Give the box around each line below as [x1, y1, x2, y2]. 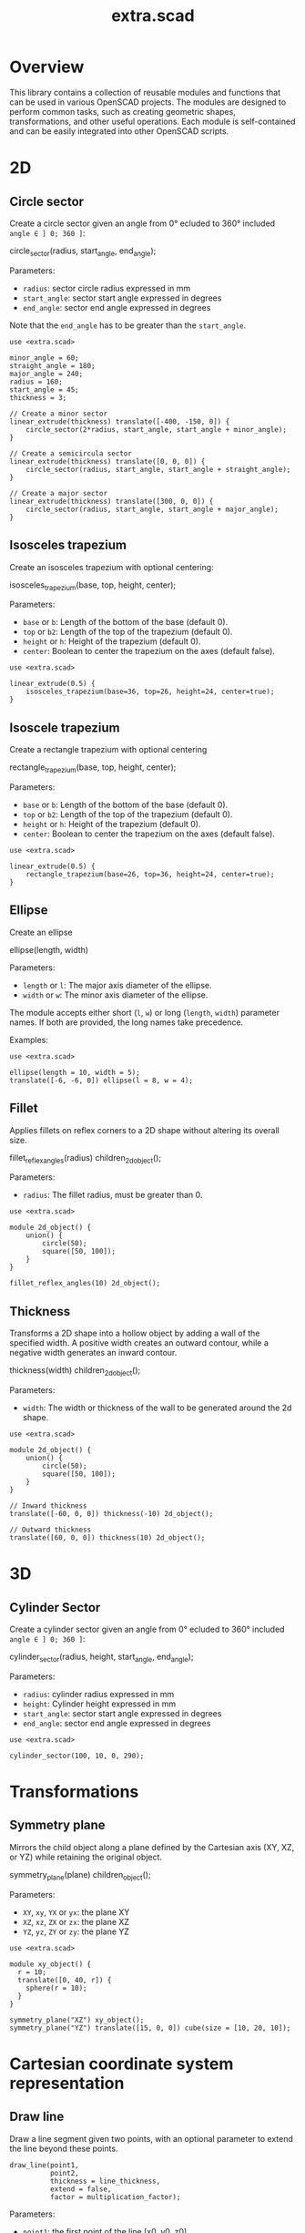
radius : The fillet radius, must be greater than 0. [22, 1190, 203, 1201]
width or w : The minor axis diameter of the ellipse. [22, 989, 208, 1000]
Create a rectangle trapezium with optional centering [9, 744, 208, 755]
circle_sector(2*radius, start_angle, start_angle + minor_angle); [25, 425, 287, 434]
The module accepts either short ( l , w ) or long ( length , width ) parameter [9, 1007, 280, 1018]
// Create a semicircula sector [9, 448, 132, 458]
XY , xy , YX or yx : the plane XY [22, 1906, 130, 1918]
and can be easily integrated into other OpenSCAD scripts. [9, 125, 229, 137]
